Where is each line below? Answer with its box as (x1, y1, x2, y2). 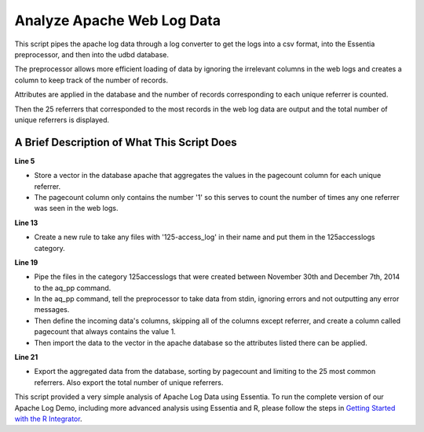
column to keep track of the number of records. (14, 75, 169, 85)
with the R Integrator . (14, 414, 82, 423)
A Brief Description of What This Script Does (14, 136, 237, 149)
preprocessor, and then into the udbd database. (14, 49, 169, 59)
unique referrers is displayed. (14, 114, 110, 125)
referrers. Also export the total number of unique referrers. (34, 377, 224, 387)
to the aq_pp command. (34, 283, 111, 292)
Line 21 (14, 353, 38, 362)
